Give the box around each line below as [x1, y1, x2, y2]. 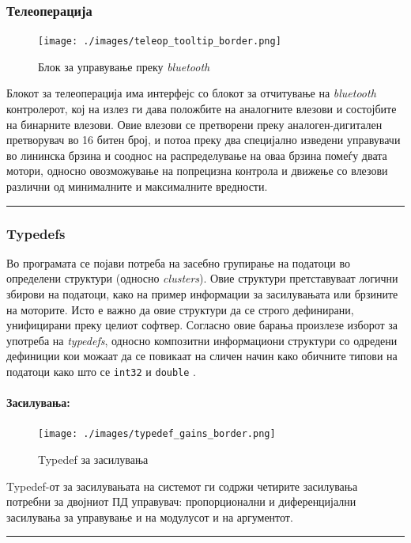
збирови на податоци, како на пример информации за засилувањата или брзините [6, 286, 398, 302]
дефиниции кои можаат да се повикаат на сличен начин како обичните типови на [6, 347, 398, 364]
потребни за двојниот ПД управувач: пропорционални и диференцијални [6, 493, 356, 510]
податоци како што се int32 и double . [6, 363, 196, 379]
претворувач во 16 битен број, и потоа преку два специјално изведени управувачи [6, 131, 401, 148]
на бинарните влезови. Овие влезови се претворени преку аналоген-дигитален [6, 116, 383, 132]
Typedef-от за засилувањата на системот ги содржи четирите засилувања [6, 477, 358, 494]
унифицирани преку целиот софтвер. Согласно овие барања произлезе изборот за [6, 317, 398, 333]
